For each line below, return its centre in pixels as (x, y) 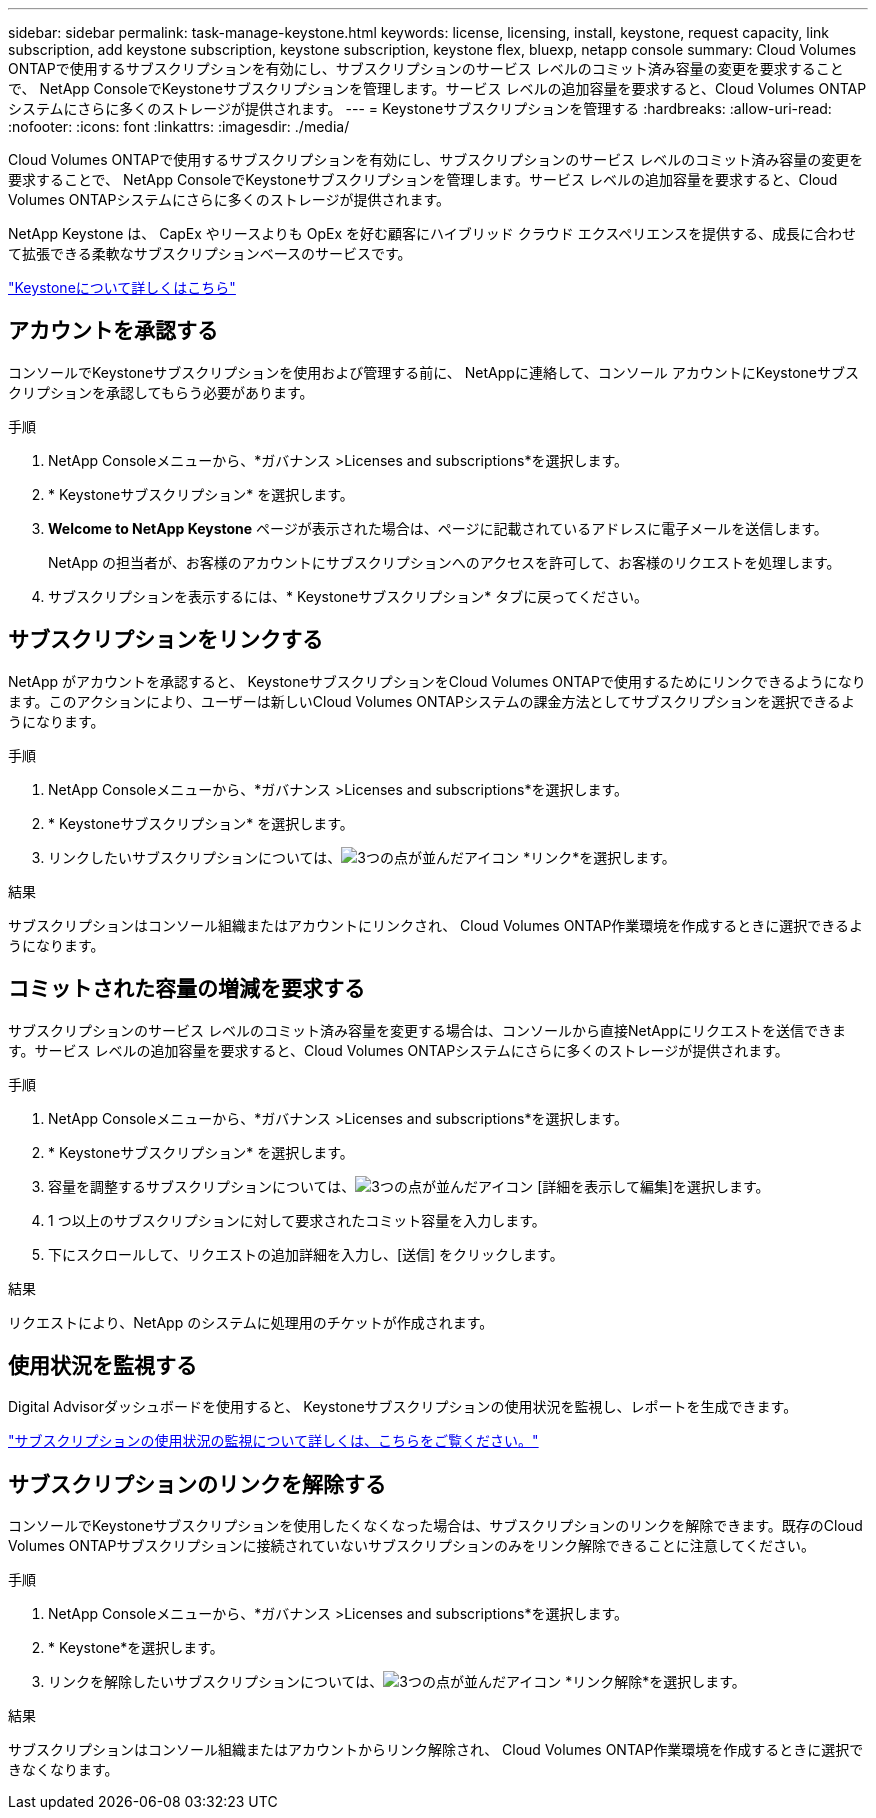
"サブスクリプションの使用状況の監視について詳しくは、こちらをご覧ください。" (273, 1441)
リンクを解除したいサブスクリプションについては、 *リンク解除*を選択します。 (397, 1682)
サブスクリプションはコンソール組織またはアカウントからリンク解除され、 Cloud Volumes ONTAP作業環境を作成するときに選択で (436, 1750)
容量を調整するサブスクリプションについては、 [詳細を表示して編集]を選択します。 (409, 1186)
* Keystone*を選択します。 (136, 1648)
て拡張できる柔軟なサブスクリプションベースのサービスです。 (210, 253)
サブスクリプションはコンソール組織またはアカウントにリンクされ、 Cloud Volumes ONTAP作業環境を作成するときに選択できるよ (436, 925)
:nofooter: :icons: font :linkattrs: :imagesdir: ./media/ (179, 126)
